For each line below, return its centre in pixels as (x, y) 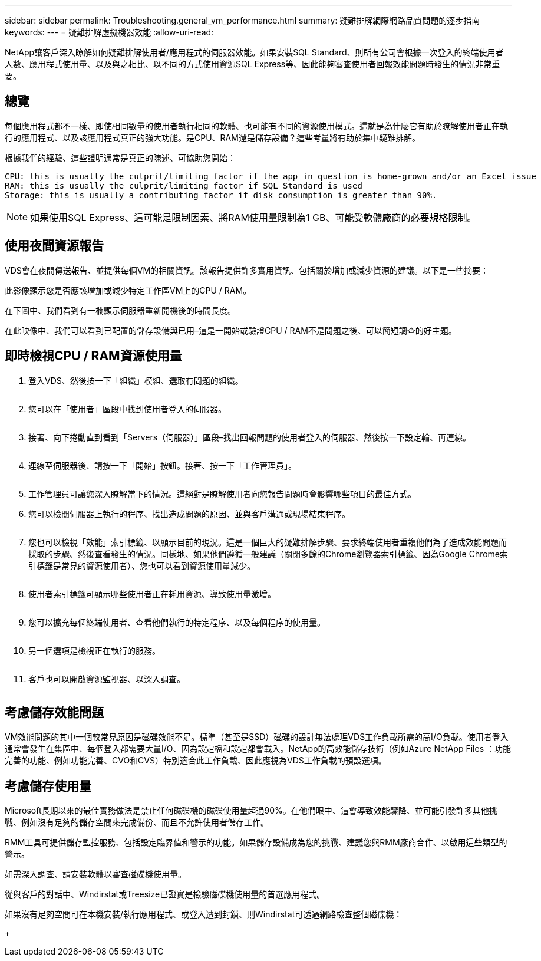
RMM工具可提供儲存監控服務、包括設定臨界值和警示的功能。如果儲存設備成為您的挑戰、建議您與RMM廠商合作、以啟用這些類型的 (256, 842)
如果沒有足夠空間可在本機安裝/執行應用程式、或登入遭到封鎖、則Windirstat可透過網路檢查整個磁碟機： (204, 914)
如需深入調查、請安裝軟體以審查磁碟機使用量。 (95, 874)
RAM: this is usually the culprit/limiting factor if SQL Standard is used (184, 185)
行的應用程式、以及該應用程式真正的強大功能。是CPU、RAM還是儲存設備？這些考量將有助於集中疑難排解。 (212, 137)
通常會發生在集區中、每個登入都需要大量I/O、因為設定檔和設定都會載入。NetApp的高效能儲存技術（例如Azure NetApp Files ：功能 (258, 749)
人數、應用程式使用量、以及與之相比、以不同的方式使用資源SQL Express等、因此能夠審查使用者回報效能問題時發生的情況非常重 (253, 64)
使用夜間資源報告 (54, 246)
